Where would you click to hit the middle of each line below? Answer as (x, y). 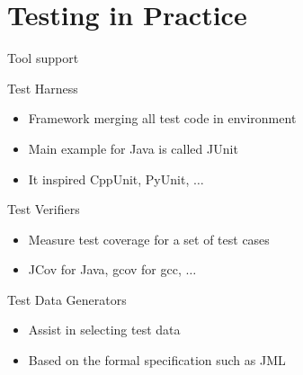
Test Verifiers (44, 209)
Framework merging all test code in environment (162, 118)
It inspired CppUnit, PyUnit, (109, 179)
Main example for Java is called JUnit (133, 148)
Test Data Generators (67, 299)
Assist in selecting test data (104, 330)
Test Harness (43, 88)
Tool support (43, 58)
